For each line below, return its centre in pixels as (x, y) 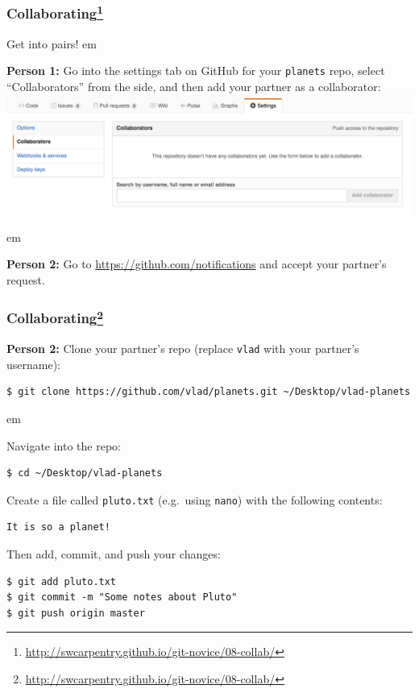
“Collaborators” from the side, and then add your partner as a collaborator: (194, 86)
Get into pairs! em (52, 43)
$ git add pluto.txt (62, 581)
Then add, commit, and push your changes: (114, 554)
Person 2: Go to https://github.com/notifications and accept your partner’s (197, 264)
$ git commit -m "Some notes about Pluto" (122, 598)
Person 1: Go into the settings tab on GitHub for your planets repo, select (196, 71)
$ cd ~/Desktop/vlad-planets (85, 473)
